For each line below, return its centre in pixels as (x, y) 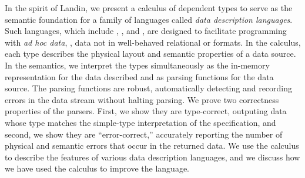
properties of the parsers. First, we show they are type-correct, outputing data (146, 111)
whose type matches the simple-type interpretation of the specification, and (140, 122)
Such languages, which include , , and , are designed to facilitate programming (146, 31)
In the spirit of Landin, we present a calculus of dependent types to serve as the (149, 8)
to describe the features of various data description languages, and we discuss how (152, 157)
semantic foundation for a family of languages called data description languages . (149, 19)
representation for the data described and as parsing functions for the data (139, 76)
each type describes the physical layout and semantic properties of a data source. (150, 54)
